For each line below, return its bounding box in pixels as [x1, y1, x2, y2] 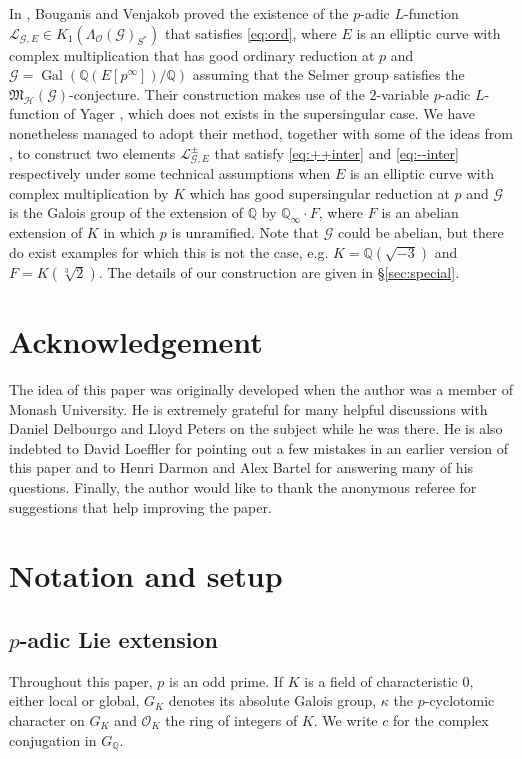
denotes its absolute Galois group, [168, 690, 377, 711]
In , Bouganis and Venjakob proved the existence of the [9, 3, 349, 23]
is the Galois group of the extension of [9, 202, 244, 223]
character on [9, 709, 85, 730]
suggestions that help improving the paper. [9, 496, 272, 517]
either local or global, [9, 690, 140, 711]
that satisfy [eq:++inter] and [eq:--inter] [214, 142, 459, 163]
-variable [376, 83, 430, 104]
